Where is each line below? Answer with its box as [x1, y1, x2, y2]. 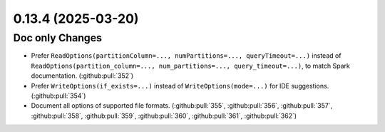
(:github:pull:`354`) [31, 91, 86, 100]
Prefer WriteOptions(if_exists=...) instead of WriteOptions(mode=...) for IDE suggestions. [31, 81, 329, 90]
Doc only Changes [13, 31, 103, 44]
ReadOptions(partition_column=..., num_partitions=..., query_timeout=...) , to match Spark [31, 61, 351, 70]
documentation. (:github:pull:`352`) [31, 71, 134, 80]
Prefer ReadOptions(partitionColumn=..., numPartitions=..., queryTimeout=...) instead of [31, 51, 342, 60]
